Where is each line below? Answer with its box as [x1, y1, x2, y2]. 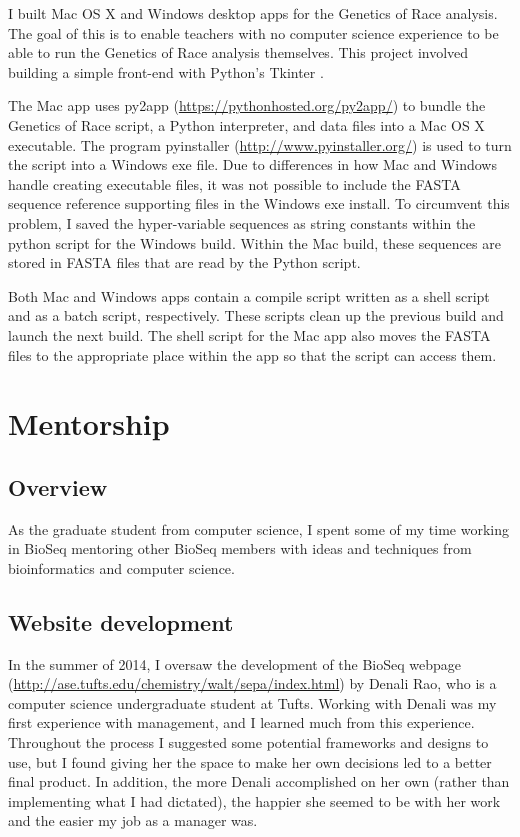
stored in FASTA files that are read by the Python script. [8, 252, 361, 273]
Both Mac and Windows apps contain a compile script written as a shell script [8, 285, 490, 306]
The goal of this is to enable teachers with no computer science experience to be [8, 22, 499, 43]
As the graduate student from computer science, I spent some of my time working [8, 518, 509, 539]
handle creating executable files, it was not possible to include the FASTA [8, 173, 461, 194]
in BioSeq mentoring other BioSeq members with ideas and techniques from [8, 538, 472, 559]
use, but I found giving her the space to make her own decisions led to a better [8, 751, 492, 772]
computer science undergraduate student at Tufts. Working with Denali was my [8, 692, 497, 713]
